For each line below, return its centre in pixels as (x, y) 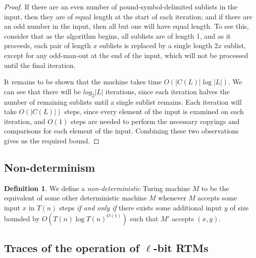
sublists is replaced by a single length (156, 45)
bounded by (22, 218)
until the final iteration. (40, 65)
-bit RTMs (181, 247)
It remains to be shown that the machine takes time (83, 82)
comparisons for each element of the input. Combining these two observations (122, 131)
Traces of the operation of (72, 247)
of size (239, 207)
